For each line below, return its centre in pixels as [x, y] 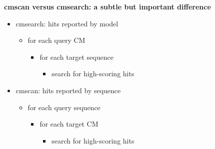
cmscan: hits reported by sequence [68, 90]
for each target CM [69, 124]
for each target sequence [76, 57]
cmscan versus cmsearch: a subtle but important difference [107, 6]
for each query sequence [64, 107]
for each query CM [56, 40]
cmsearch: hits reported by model [67, 23]
